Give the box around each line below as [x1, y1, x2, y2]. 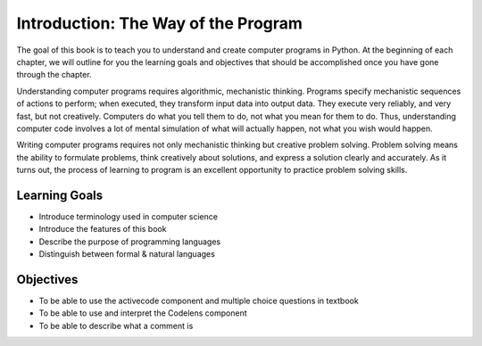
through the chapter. [16, 70, 93, 80]
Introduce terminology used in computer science [38, 210, 219, 222]
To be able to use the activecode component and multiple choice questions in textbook [38, 295, 359, 307]
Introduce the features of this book [38, 224, 167, 235]
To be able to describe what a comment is [38, 320, 194, 331]
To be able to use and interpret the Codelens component [38, 308, 247, 318]
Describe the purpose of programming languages [38, 236, 221, 247]
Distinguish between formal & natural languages [38, 249, 216, 259]
